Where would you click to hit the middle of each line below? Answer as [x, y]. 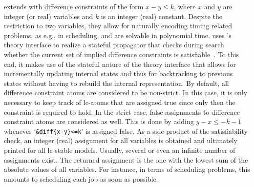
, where [185, 6]
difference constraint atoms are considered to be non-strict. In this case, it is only [126, 93]
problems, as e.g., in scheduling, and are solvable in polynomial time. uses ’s [118, 35]
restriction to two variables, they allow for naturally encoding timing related [118, 26]
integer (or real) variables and [49, 16]
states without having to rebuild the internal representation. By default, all [116, 83]
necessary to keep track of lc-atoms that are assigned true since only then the [120, 102]
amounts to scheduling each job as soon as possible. [81, 178]
